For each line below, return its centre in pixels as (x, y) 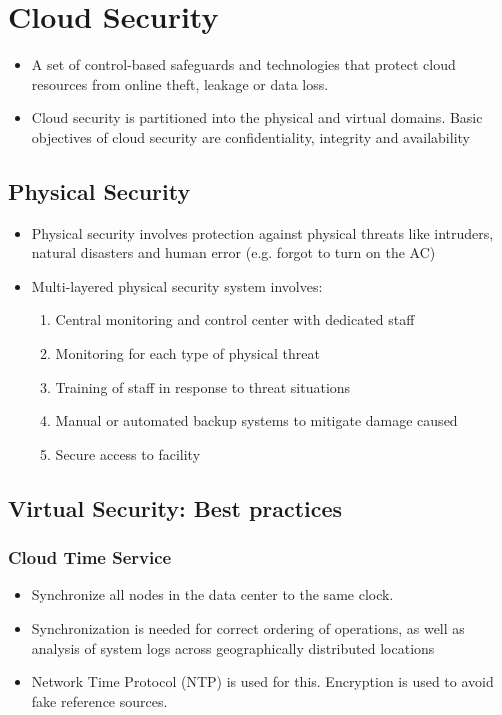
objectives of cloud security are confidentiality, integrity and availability (250, 136)
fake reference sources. (99, 700)
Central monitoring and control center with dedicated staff (235, 319)
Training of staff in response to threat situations (203, 386)
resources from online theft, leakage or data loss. (180, 83)
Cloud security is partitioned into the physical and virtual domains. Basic (257, 117)
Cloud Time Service (90, 557)
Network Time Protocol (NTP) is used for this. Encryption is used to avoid (262, 681)
